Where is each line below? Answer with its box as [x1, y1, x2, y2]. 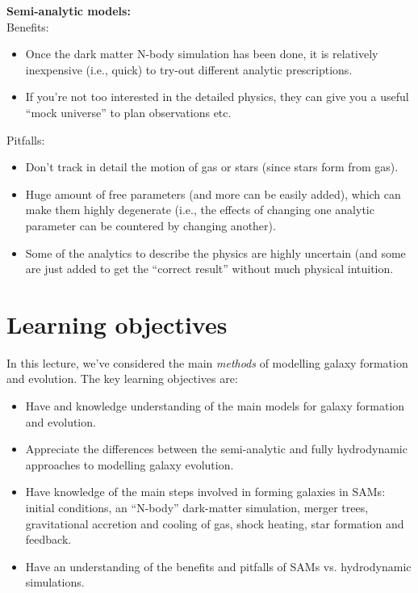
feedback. [25, 531, 72, 548]
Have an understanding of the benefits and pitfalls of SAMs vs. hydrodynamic [25, 557, 412, 574]
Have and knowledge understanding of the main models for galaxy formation [25, 397, 405, 414]
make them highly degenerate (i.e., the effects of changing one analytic [25, 201, 374, 218]
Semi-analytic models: [6, 2, 131, 19]
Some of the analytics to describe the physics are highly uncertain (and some [25, 244, 406, 261]
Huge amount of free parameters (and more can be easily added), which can [25, 185, 401, 202]
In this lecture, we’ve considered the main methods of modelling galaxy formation [6, 354, 408, 371]
